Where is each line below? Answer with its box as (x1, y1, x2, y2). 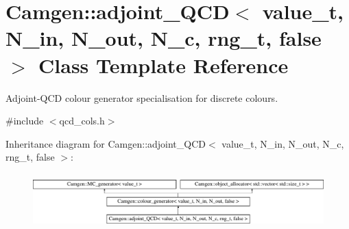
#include (5, 113, 44, 128)
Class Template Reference (38, 51, 289, 79)
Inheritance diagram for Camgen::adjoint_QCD (5, 136, 206, 150)
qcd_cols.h (59, 113, 105, 128)
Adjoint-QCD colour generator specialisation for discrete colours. (5, 90, 278, 105)
